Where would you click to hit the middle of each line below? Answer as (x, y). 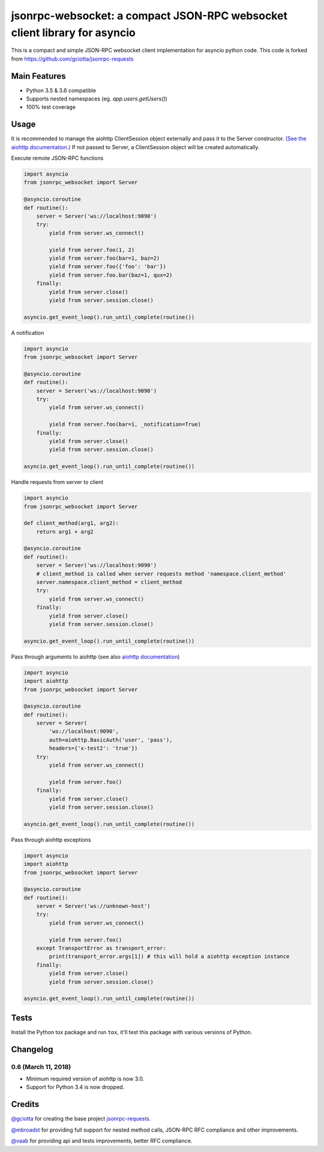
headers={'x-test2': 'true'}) (93, 748)
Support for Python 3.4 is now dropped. (75, 1087)
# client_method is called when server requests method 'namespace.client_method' (161, 574)
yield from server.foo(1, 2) (92, 250)
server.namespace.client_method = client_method (109, 582)
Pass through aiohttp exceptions (51, 839)
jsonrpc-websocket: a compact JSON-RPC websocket (149, 16)
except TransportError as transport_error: (101, 948)
